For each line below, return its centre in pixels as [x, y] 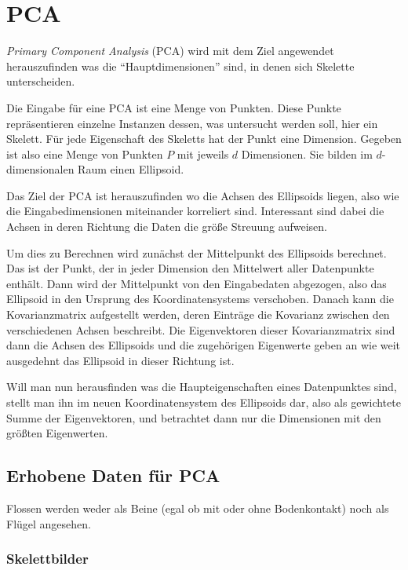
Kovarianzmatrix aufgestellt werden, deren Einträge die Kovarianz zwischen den [198, 314]
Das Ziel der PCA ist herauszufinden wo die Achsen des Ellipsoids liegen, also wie [203, 195]
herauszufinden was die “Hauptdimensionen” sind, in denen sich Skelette [180, 66]
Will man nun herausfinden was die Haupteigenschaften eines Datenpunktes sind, [202, 387]
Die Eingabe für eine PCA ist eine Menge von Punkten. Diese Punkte [174, 107]
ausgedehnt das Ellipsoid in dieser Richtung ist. [120, 360]
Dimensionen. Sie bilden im [307, 153]
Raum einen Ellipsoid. [131, 169]
